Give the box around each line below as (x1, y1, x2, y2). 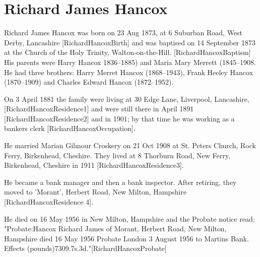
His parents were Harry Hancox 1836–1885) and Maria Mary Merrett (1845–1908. (4, 56, 256, 67)
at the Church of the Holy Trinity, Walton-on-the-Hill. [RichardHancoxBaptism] (4, 47, 251, 57)
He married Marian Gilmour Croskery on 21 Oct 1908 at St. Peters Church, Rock (4, 140, 256, 151)
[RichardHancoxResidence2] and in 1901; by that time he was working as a (4, 113, 235, 123)
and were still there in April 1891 (91, 103, 194, 114)
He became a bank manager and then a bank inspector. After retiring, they (4, 176, 237, 187)
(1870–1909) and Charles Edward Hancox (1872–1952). (4, 77, 174, 87)
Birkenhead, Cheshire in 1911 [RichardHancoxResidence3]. (4, 160, 184, 170)
